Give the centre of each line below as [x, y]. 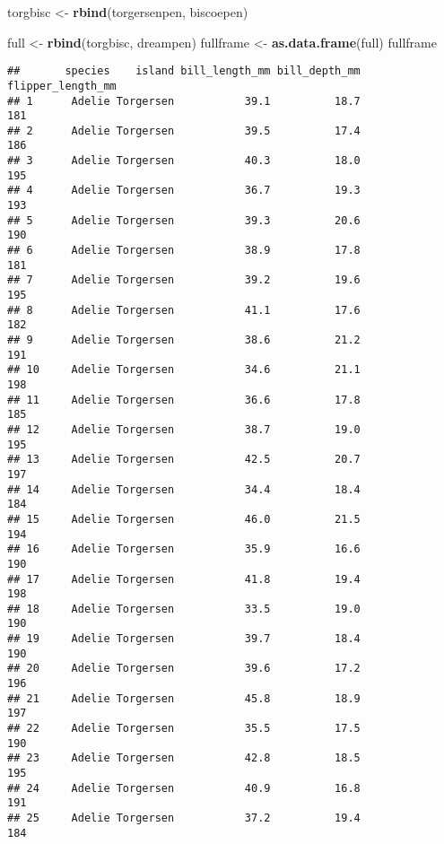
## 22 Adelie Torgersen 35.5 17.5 [184, 729]
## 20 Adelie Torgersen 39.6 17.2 [184, 669]
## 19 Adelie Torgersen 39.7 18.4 [184, 639]
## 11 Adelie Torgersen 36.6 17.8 [184, 400]
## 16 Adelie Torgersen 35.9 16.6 [184, 549]
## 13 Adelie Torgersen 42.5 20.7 [184, 460]
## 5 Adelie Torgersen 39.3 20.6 [184, 220]
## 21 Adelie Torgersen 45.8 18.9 [184, 698]
